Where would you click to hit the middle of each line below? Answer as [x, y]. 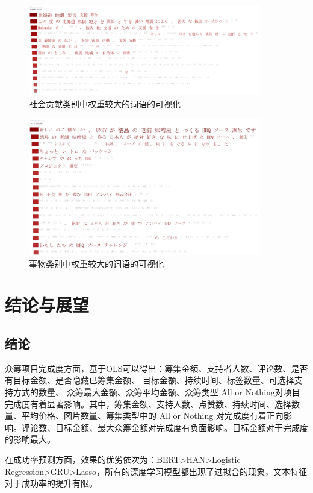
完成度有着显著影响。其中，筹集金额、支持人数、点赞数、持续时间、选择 [148, 404]
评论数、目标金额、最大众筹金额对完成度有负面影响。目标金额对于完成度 [165, 427]
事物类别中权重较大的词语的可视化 [96, 263]
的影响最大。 [30, 439]
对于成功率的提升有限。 [51, 483]
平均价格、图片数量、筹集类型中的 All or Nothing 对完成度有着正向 [152, 416]
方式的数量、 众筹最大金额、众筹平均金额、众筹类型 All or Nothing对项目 [156, 392]
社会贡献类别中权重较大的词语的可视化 [105, 103]
